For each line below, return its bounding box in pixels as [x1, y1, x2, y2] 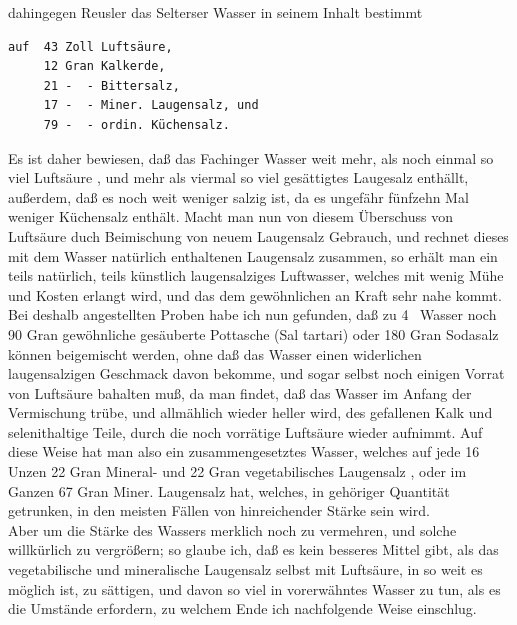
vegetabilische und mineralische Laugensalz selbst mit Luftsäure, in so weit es [8, 559, 483, 580]
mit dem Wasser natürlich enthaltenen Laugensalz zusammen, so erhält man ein [8, 245, 498, 266]
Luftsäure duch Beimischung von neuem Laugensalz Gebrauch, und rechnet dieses [8, 225, 509, 246]
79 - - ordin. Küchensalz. [43, 117, 230, 132]
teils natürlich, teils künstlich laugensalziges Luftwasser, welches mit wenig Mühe [8, 265, 504, 286]
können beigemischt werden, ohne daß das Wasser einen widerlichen [8, 343, 422, 364]
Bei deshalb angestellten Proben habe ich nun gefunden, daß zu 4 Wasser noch [8, 304, 497, 325]
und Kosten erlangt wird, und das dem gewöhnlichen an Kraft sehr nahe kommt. [8, 284, 502, 305]
